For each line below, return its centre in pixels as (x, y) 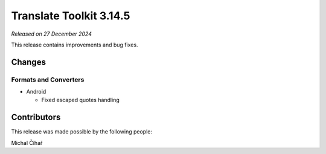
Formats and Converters (48, 80)
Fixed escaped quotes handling (81, 100)
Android (36, 92)
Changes (29, 62)
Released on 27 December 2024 (51, 34)
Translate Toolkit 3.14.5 (71, 16)
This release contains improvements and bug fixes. (75, 45)
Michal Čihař (27, 143)
